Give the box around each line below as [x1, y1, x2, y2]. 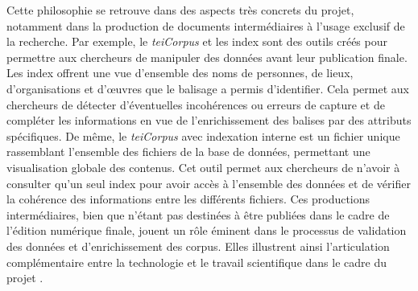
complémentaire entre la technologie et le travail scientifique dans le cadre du [6, 253, 387, 270]
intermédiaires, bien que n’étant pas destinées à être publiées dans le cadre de [6, 206, 390, 223]
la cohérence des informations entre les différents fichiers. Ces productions [6, 191, 370, 207]
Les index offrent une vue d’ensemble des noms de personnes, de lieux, [6, 64, 354, 81]
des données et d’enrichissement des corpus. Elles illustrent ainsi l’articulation [6, 237, 390, 254]
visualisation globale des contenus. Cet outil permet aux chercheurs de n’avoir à [6, 158, 400, 175]
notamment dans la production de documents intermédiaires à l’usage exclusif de [6, 17, 405, 34]
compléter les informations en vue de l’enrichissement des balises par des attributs [6, 112, 412, 129]
